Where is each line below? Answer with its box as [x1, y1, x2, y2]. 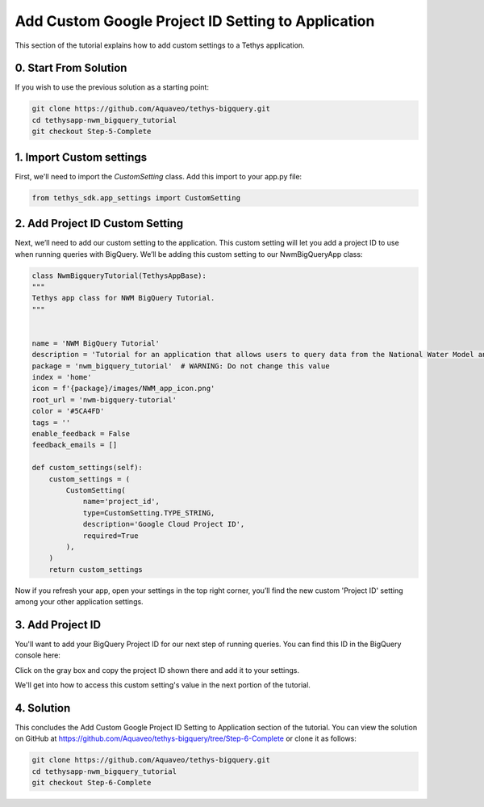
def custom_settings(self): [31, 463, 143, 473]
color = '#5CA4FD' [31, 406, 105, 416]
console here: [15, 650, 60, 660]
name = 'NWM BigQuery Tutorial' [31, 338, 161, 347]
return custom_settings [48, 565, 143, 574]
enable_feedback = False [31, 429, 131, 439]
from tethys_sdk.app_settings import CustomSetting [31, 193, 241, 202]
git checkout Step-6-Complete [31, 778, 152, 788]
